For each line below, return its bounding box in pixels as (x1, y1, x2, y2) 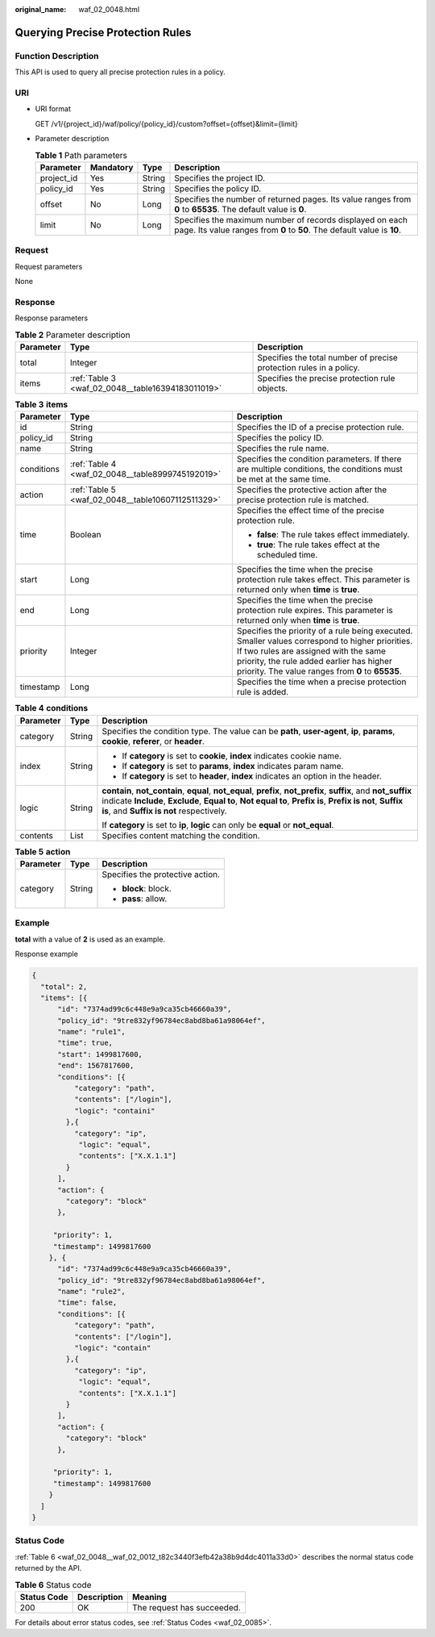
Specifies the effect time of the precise (236, 505, 385, 516)
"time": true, (57, 1038, 113, 1048)
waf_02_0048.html (78, 5, 140, 14)
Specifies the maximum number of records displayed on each (174, 214, 408, 225)
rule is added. (236, 687, 289, 698)
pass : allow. (122, 893, 168, 904)
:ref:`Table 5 (69, 484, 116, 495)
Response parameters (14, 313, 89, 323)
